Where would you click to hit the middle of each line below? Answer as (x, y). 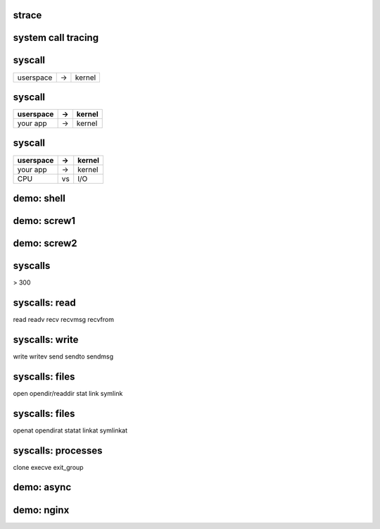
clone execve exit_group (48, 467)
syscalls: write (46, 339)
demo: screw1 (44, 221)
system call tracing (56, 38)
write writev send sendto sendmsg (63, 356)
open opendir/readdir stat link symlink (68, 393)
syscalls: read (45, 303)
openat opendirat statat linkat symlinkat (70, 430)
